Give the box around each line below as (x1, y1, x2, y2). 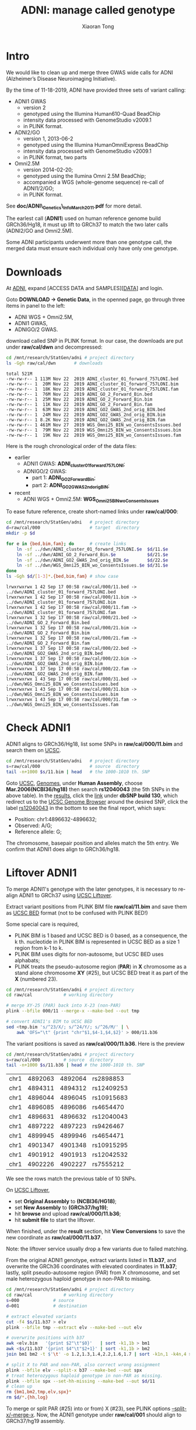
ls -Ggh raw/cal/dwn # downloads (6, 360, 103, 366)
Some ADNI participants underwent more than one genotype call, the (6, 239, 172, 246)
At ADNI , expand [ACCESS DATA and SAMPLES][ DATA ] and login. (6, 285, 164, 292)
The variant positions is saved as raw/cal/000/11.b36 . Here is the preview (6, 1040, 185, 1047)
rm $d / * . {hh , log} (6, 1394, 48, 1401)
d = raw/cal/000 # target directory (6, 525, 140, 531)
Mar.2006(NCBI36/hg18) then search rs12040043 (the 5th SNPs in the (6, 785, 180, 792)
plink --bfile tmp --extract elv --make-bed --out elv (6, 1324, 142, 1331)
